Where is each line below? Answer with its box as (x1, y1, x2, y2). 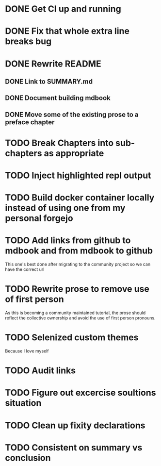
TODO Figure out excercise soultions (5, 387, 156, 399)
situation (5, 398, 42, 409)
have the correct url (5, 266, 45, 272)
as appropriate (44, 148, 104, 159)
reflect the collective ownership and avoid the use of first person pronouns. (5, 315, 156, 321)
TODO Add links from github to (5, 235, 131, 246)
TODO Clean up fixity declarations (5, 420, 145, 431)
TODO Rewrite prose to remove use (5, 283, 149, 295)
